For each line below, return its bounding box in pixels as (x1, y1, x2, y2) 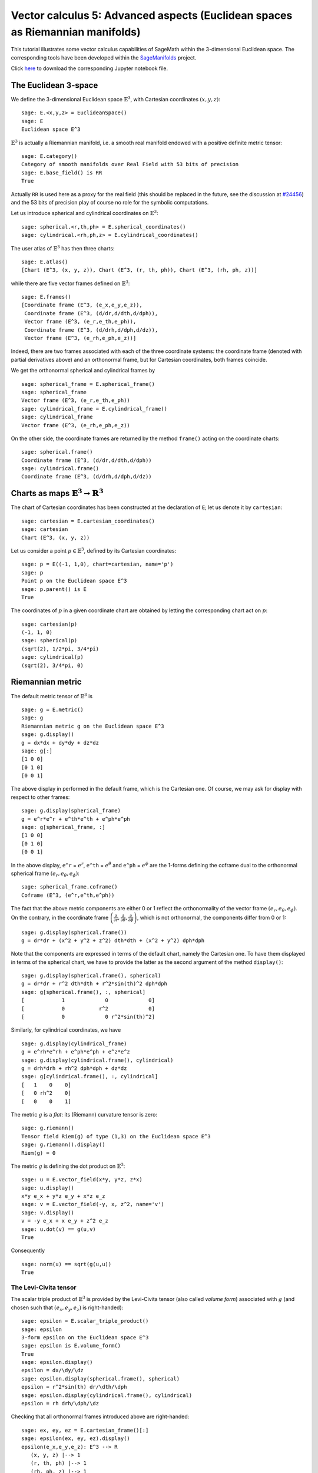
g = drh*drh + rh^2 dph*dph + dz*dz (21, 1065, 127, 1072)
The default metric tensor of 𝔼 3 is (11, 692, 93, 699)
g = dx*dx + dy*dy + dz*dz (21, 739, 100, 746)
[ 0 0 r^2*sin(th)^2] (21, 1013, 155, 1020)
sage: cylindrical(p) (21, 654, 84, 660)
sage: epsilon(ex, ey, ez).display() (21, 1435, 131, 1442)
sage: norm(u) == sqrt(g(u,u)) (21, 1261, 112, 1267)
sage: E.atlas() (21, 258, 68, 265)
